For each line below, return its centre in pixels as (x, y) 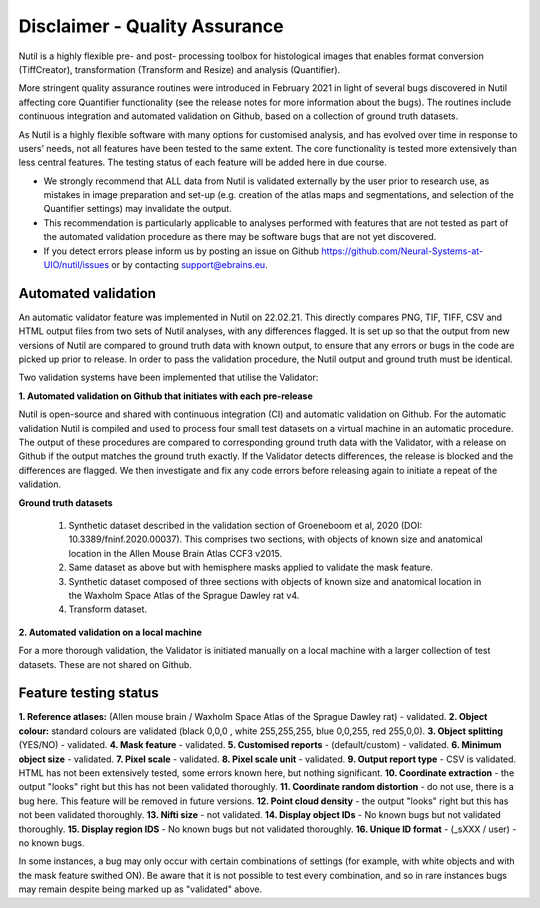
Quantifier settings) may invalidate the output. (137, 209)
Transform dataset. (108, 609)
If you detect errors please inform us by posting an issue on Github (181, 251)
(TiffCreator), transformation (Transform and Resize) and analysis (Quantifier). (179, 69)
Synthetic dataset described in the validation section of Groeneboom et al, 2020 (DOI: (245, 525)
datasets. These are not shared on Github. (105, 664)
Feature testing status (88, 693)
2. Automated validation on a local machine (110, 632)
